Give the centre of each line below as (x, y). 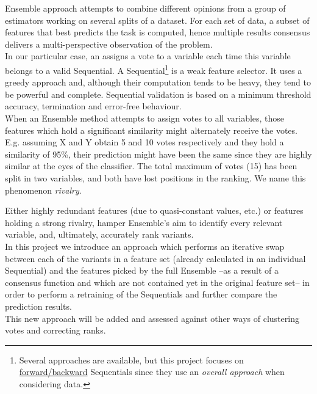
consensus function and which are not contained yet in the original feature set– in (157, 282)
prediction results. (38, 306)
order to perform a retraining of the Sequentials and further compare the (141, 294)
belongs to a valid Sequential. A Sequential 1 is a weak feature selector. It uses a (154, 69)
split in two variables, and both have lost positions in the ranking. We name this (155, 177)
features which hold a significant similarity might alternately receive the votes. (151, 130)
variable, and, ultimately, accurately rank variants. (99, 234)
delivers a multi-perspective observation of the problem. (109, 44)
